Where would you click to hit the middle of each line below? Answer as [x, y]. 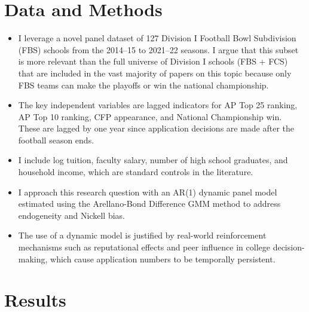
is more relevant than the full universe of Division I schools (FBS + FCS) [153, 61]
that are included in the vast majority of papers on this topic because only [155, 73]
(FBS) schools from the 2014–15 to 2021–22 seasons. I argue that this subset [158, 49]
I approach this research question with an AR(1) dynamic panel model [148, 192]
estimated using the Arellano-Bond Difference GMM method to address [149, 204]
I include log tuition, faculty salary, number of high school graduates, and [153, 160]
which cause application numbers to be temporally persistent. [163, 259]
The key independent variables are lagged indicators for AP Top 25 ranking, [158, 105]
